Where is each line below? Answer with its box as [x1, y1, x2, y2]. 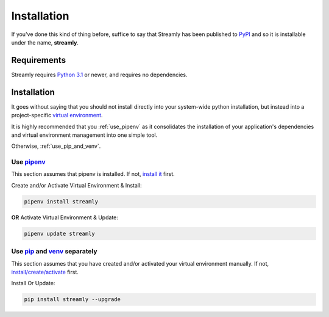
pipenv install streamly [24, 198, 99, 205]
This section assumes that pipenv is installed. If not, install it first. [11, 170, 175, 178]
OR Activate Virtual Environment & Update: [11, 214, 119, 221]
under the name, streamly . [11, 38, 79, 46]
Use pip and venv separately [11, 247, 97, 256]
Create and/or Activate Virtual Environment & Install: [11, 181, 143, 189]
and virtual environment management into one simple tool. [11, 131, 158, 139]
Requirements [11, 55, 66, 65]
